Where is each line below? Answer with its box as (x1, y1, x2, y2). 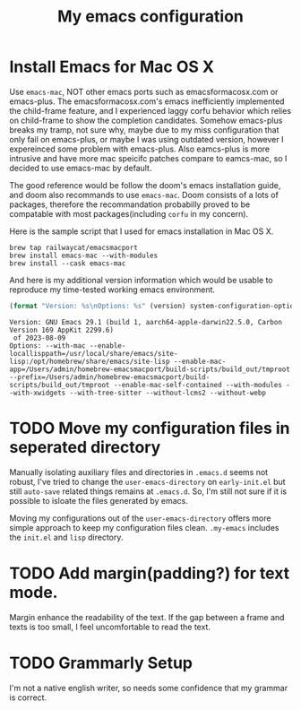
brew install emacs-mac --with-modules (9, 251, 159, 260)
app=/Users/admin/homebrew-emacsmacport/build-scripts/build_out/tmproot (9, 365, 291, 374)
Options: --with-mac (9, 341, 87, 351)
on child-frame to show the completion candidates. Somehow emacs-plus (9, 115, 283, 126)
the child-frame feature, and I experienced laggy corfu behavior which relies (9, 105, 292, 116)
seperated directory (9, 437, 161, 457)
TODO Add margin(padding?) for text (9, 563, 290, 584)
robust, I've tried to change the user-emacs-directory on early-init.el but (9, 476, 286, 487)
